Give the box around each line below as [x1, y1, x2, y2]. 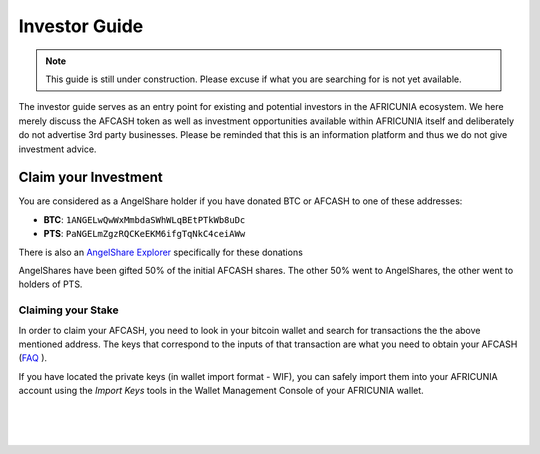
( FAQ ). [18, 352, 48, 364]
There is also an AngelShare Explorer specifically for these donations [18, 246, 304, 258]
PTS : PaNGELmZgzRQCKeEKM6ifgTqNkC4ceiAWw [43, 228, 246, 240]
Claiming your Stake [18, 303, 119, 317]
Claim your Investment [18, 169, 164, 186]
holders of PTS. [18, 278, 83, 290]
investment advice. [18, 143, 97, 155]
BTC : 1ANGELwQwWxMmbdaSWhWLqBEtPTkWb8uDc [43, 213, 246, 225]
